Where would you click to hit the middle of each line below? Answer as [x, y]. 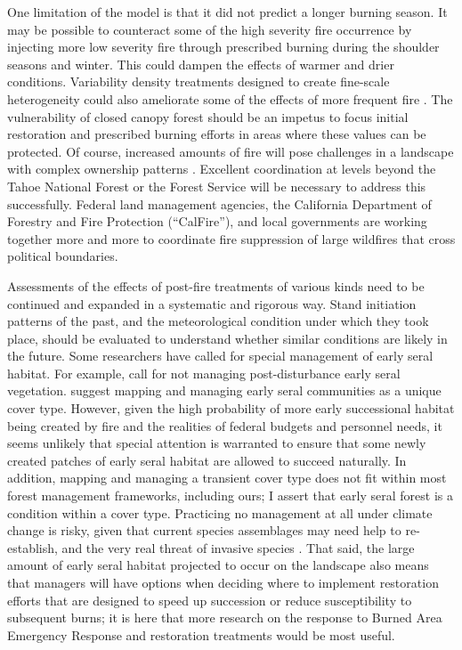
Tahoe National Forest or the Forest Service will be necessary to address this [217, 186]
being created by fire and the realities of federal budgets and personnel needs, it [225, 425]
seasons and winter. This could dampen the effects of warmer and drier [201, 64]
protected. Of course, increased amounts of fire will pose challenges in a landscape [231, 151]
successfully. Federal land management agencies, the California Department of [219, 203]
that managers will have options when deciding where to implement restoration [223, 582]
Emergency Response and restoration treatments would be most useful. [201, 634]
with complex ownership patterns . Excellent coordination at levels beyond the [222, 169]
